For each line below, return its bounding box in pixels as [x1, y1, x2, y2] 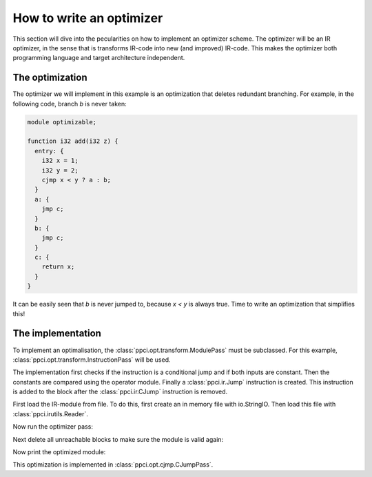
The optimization [12, 72, 87, 84]
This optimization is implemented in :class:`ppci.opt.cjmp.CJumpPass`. [12, 460, 214, 469]
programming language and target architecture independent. [12, 54, 185, 62]
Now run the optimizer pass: [12, 422, 93, 431]
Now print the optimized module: [12, 448, 106, 456]
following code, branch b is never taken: [12, 99, 127, 108]
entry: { [34, 147, 64, 155]
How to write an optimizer [12, 10, 163, 26]
